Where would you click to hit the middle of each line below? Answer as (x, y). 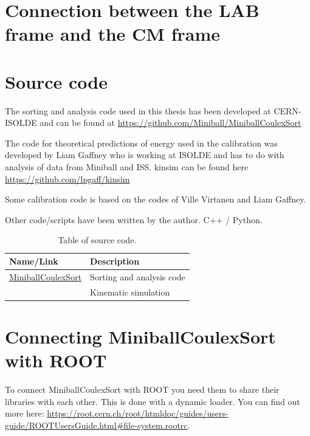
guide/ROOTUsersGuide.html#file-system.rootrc (96, 425)
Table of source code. (97, 240)
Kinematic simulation (130, 292)
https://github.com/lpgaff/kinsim (67, 178)
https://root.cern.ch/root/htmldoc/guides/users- (138, 413)
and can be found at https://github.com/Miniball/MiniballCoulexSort (170, 123)
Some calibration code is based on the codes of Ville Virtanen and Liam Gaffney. (156, 199)
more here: (25, 413)
